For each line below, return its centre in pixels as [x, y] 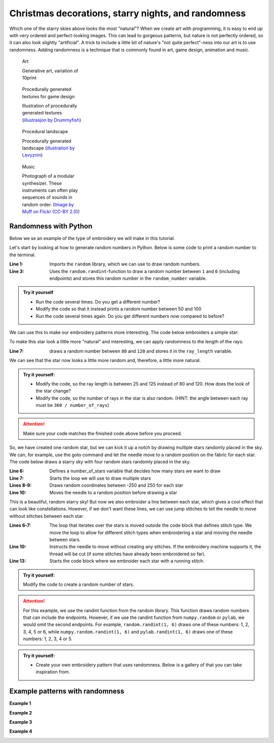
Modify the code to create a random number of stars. [79, 584]
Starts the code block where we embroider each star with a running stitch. [127, 561]
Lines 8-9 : [21, 485]
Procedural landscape [45, 132]
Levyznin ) [32, 155]
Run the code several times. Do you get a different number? [98, 302]
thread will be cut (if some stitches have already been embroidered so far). [127, 554]
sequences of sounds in [47, 197]
